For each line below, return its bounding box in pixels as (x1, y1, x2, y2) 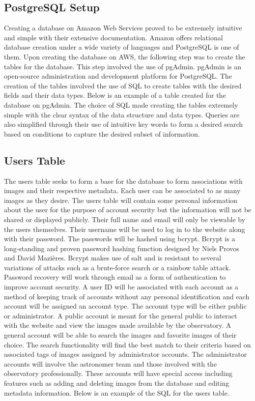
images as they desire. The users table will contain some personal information (4, 195, 238, 205)
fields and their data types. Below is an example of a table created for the (4, 90, 226, 100)
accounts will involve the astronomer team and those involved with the (4, 358, 217, 369)
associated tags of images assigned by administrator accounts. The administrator (4, 349, 247, 359)
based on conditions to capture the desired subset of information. (4, 128, 200, 139)
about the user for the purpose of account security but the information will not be (4, 204, 252, 215)
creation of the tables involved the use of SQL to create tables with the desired (4, 80, 242, 90)
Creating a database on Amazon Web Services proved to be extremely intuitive (4, 23, 242, 33)
